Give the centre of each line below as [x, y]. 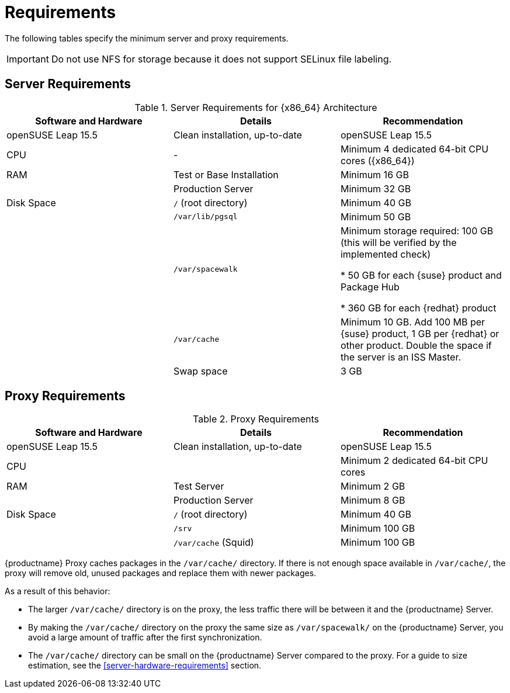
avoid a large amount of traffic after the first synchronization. [145, 637]
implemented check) [386, 254]
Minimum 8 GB [373, 500]
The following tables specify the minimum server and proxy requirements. [147, 38]
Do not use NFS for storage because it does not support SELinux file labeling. [221, 59]
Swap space [200, 371]
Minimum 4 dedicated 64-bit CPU [414, 149]
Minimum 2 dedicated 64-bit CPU [414, 461]
